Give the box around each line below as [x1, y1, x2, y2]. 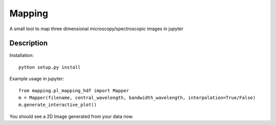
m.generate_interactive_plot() [18, 102, 97, 108]
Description [9, 39, 48, 48]
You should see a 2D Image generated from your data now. [9, 113, 134, 119]
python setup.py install [18, 64, 81, 70]
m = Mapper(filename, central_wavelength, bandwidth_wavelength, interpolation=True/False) [18, 95, 256, 101]
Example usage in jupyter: [9, 76, 64, 82]
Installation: [9, 52, 34, 58]
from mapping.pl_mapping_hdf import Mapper [18, 88, 129, 93]
